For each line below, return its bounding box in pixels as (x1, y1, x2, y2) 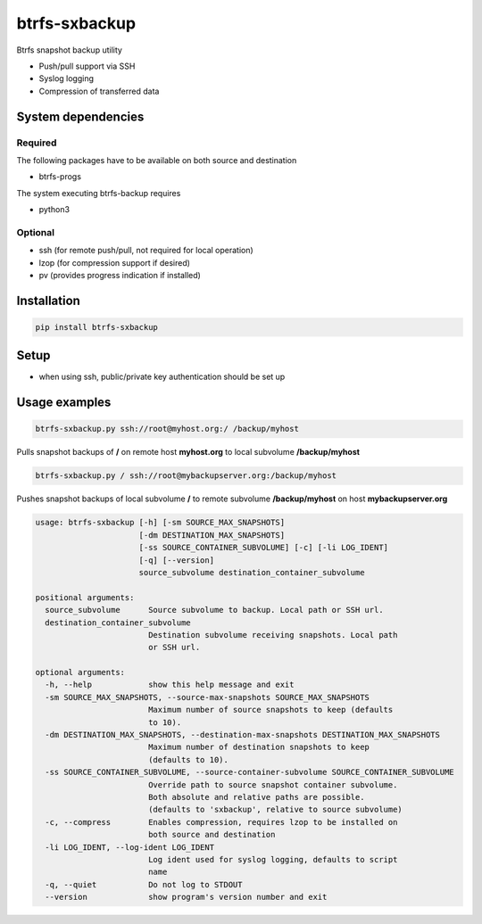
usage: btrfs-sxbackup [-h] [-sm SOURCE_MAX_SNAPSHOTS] (35, 517, 286, 528)
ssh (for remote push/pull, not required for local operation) (38, 245, 253, 256)
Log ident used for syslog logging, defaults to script (147, 854, 398, 864)
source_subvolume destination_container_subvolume (138, 567, 365, 577)
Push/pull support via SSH (38, 61, 136, 71)
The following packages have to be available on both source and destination (16, 154, 297, 165)
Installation (16, 293, 80, 308)
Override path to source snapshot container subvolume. (147, 780, 398, 789)
